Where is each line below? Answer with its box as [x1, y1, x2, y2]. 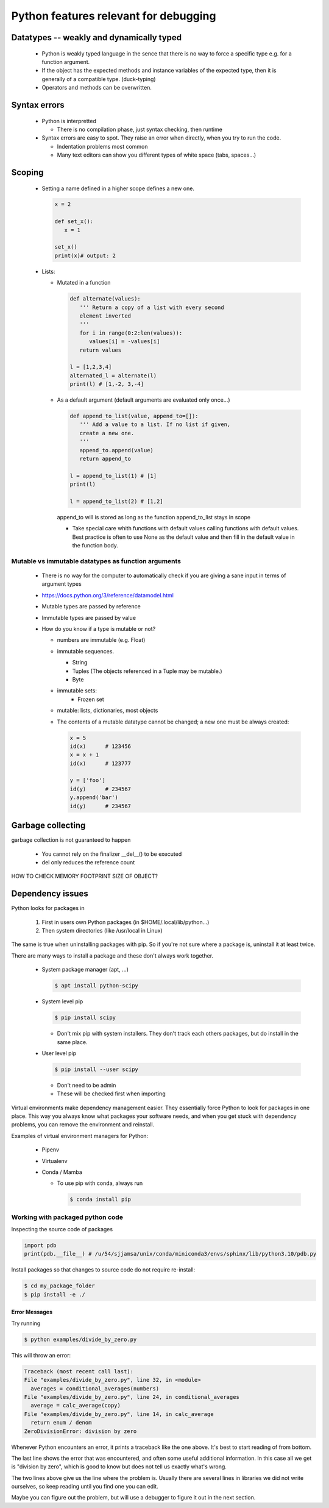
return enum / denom [30, 1419, 92, 1426]
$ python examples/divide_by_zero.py [24, 1336, 137, 1343]
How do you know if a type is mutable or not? [41, 625, 156, 633]
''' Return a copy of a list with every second [79, 304, 225, 311]
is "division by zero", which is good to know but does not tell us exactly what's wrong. [11, 1463, 227, 1470]
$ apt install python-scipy [54, 982, 138, 989]
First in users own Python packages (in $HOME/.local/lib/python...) [41, 918, 210, 926]
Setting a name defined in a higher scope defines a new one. [41, 185, 195, 192]
